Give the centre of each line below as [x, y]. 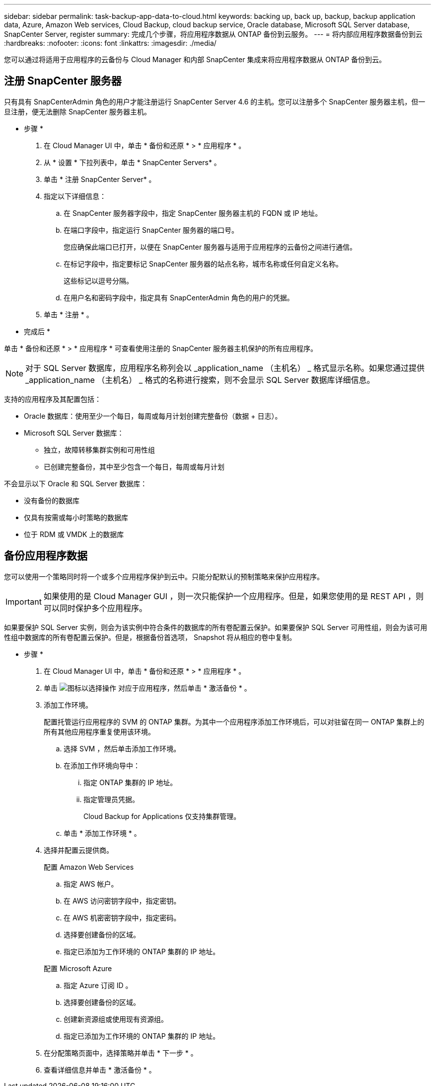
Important [24, 601]
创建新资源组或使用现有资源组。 [116, 1019]
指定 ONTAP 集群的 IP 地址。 [130, 782]
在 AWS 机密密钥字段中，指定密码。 [122, 917]
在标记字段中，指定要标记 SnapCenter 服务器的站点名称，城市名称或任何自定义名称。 [203, 264]
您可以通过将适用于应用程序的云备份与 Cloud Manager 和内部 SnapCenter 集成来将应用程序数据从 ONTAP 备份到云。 [195, 59]
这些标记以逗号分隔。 [98, 280]
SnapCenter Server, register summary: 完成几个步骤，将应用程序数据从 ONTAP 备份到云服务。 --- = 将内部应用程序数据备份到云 [213, 34]
